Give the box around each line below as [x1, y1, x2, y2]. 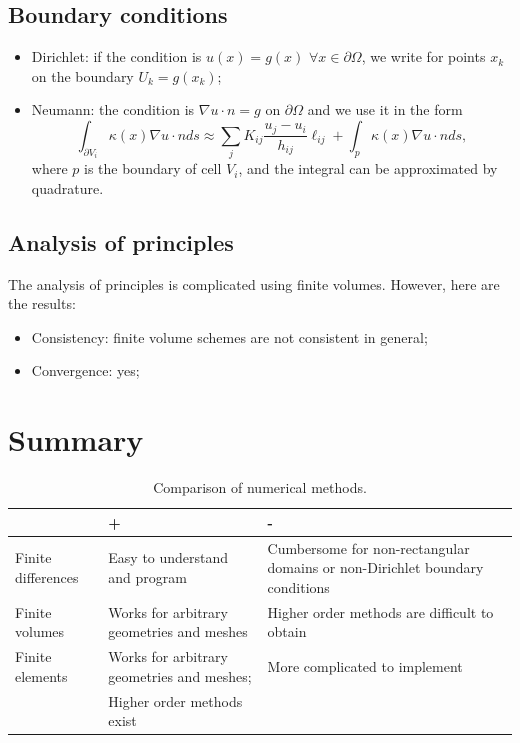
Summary [8, 419, 144, 460]
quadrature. [31, 177, 104, 198]
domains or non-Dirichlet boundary [267, 557, 484, 578]
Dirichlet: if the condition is [31, 46, 202, 67]
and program [108, 567, 187, 588]
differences [15, 567, 79, 588]
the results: [8, 293, 76, 314]
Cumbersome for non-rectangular [267, 537, 470, 558]
